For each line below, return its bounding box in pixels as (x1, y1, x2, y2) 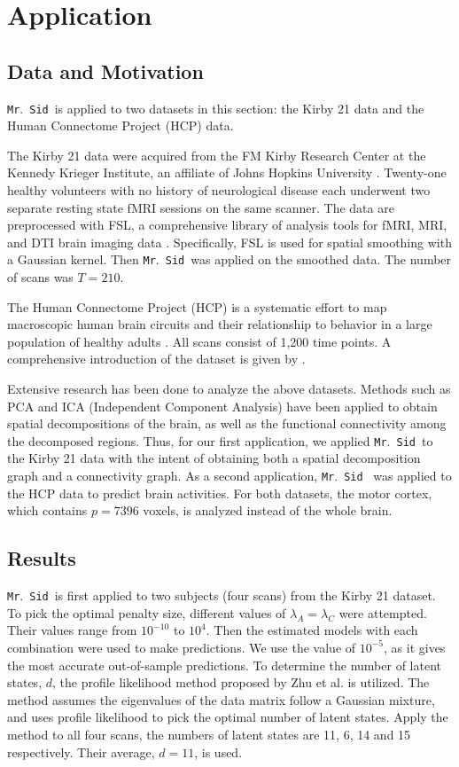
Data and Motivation (7, 57, 204, 84)
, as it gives (384, 638, 446, 656)
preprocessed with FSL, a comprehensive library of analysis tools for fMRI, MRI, (7, 215, 447, 234)
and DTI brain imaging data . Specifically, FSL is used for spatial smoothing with (7, 232, 452, 251)
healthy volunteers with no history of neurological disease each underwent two (7, 181, 431, 200)
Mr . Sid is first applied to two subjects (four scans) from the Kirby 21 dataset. (7, 586, 436, 605)
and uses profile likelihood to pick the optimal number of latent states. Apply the (7, 708, 448, 726)
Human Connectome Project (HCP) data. (7, 116, 234, 135)
